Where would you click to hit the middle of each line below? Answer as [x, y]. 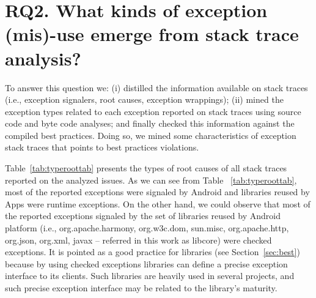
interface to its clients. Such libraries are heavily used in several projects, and [150, 276]
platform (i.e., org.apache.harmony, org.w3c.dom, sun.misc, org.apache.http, [147, 228]
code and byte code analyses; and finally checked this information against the [150, 123]
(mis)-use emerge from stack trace [152, 34]
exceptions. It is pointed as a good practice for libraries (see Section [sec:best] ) [152, 252]
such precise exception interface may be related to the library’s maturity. [141, 288]
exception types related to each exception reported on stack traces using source [153, 111]
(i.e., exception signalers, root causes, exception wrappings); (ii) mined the [144, 99]
